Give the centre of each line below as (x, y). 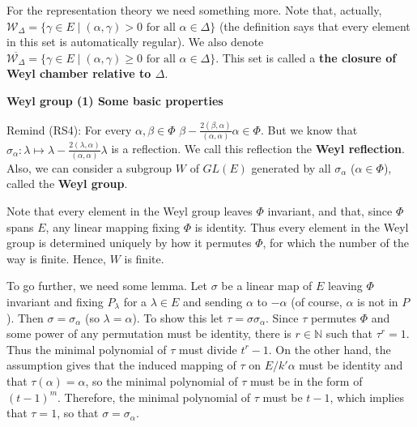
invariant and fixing (55, 301)
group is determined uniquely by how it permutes (129, 243)
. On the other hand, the (330, 349)
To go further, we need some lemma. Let (107, 286)
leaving (345, 286)
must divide (208, 349)
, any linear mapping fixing (113, 226)
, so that (78, 413)
